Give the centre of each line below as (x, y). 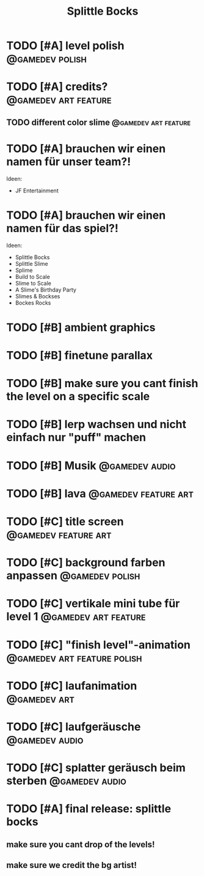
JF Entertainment (37, 191)
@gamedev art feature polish (74, 658)
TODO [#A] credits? (57, 87)
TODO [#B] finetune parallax (79, 356)
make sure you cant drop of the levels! (81, 844)
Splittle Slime (31, 263)
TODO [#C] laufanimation (72, 686)
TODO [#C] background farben (86, 563)
